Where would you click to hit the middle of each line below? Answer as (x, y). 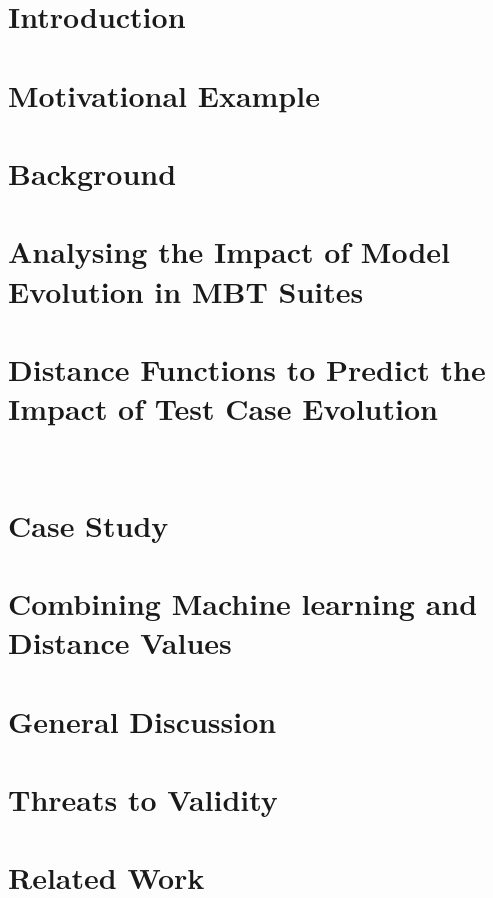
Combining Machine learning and (243, 603)
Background (92, 172)
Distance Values (120, 642)
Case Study (88, 524)
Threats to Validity (143, 799)
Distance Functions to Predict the (247, 368)
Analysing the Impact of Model (229, 251)
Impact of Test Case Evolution (223, 408)
